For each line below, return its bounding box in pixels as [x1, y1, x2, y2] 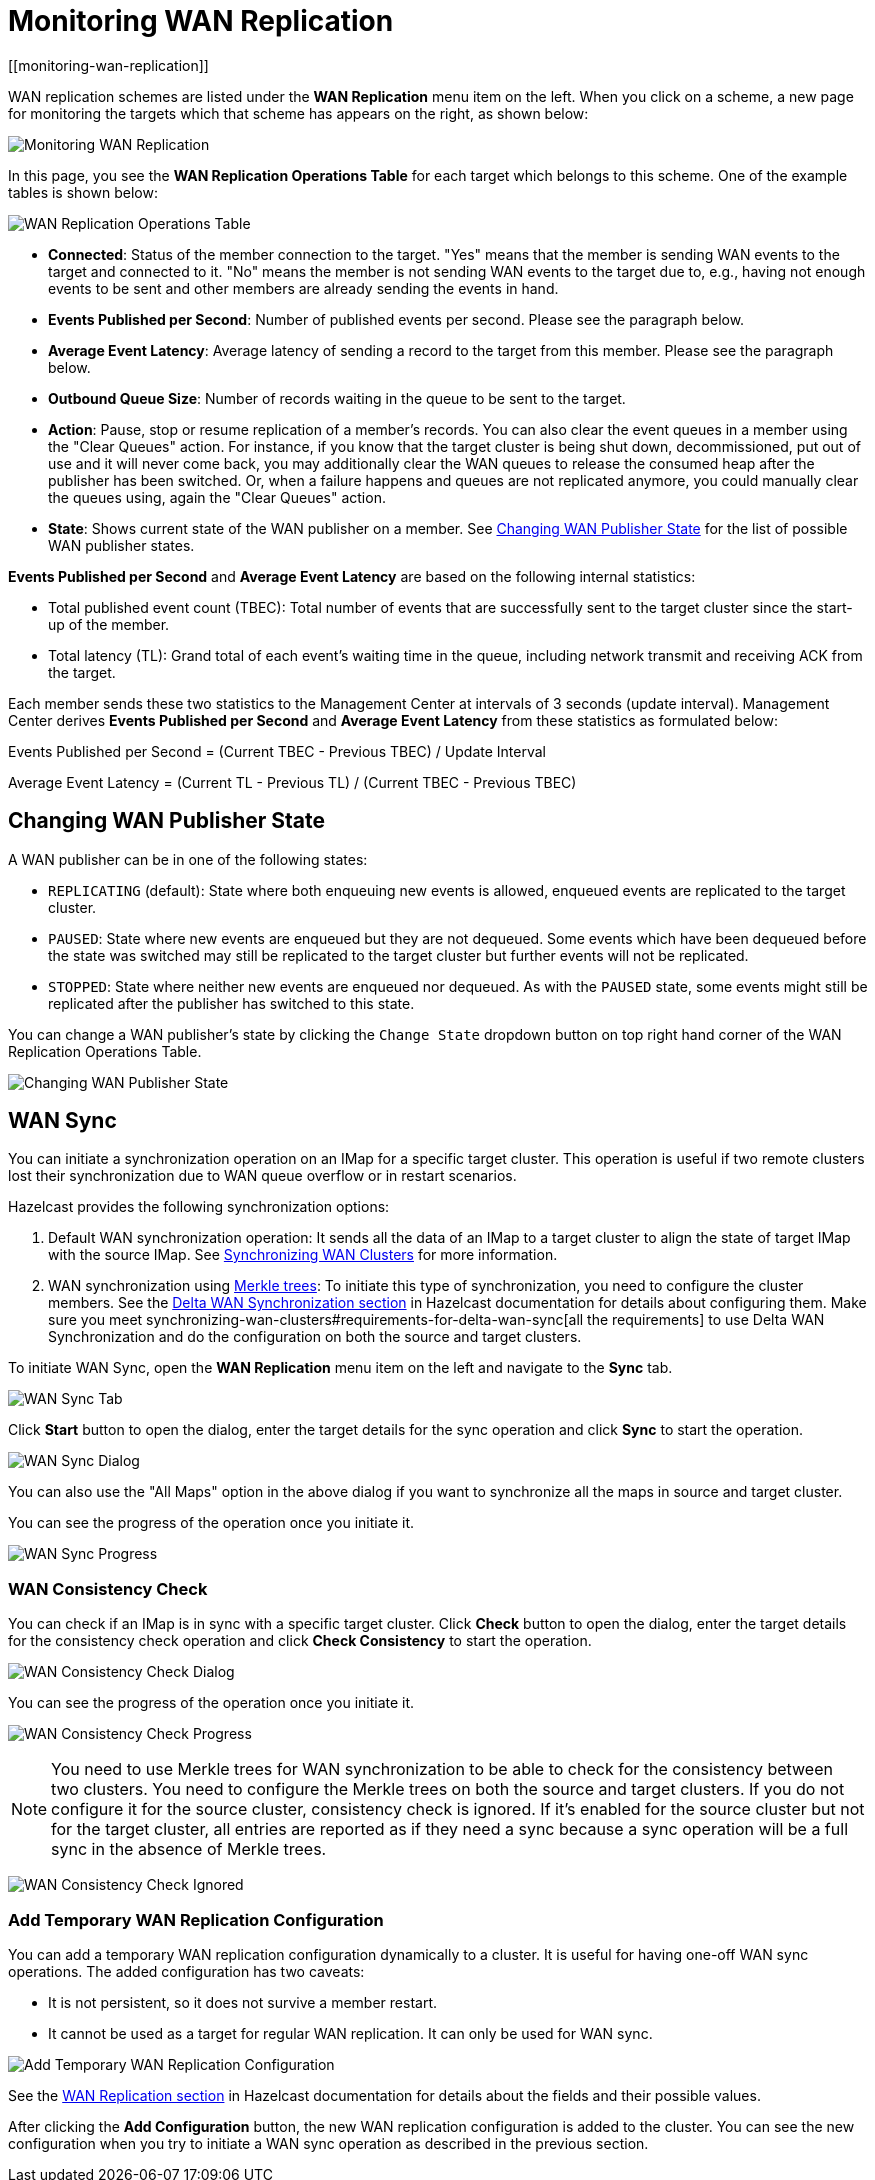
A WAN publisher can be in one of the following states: [8, 850, 368, 868]
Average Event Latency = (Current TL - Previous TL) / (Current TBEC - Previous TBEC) [8, 773, 577, 791]
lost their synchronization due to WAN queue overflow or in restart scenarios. [8, 1167, 517, 1185]
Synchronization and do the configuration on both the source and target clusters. [48, 1328, 582, 1346]
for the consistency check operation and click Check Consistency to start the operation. [8, 1632, 592, 1650]
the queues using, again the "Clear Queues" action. [48, 488, 386, 506]
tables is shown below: [8, 183, 158, 201]
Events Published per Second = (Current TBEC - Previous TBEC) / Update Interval [8, 742, 546, 760]
